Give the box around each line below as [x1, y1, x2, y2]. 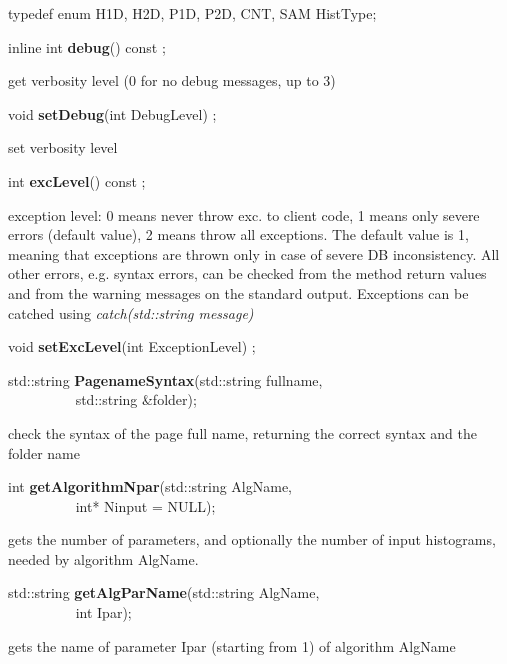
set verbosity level [8, 137, 118, 158]
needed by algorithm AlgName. [8, 548, 199, 569]
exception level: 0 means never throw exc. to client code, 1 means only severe [8, 204, 480, 225]
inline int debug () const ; [8, 36, 166, 57]
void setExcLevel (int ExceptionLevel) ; [8, 336, 256, 357]
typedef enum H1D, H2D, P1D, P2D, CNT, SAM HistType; [8, 3, 377, 23]
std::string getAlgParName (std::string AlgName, [8, 582, 320, 603]
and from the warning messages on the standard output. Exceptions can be [8, 282, 469, 303]
